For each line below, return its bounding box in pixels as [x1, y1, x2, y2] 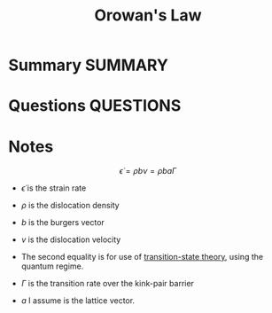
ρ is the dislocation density [20, 200, 120, 211]
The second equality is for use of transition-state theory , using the [20, 252, 263, 262]
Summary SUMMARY [8, 55, 169, 75]
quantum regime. [20, 261, 84, 271]
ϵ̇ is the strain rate [20, 183, 87, 193]
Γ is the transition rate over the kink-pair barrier [20, 278, 194, 289]
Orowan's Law [94, 5, 202, 26]
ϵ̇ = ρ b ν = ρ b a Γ [119, 166, 177, 176]
